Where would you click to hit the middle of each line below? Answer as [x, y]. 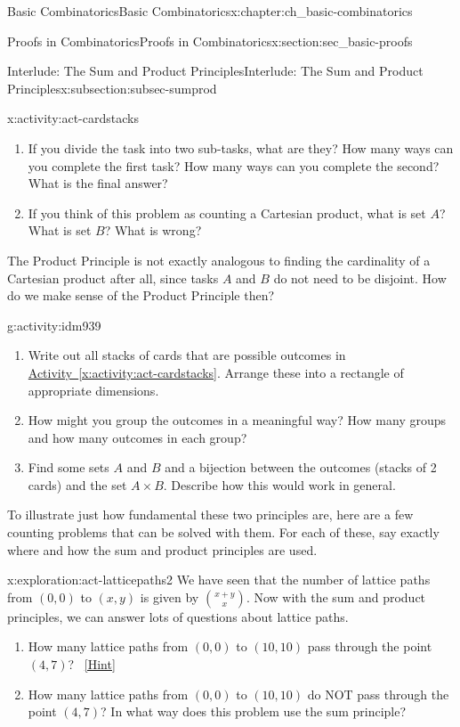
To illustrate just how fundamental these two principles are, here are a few [210, 515]
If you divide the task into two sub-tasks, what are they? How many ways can [241, 147]
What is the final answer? [98, 183]
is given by [169, 596]
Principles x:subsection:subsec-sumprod [112, 88]
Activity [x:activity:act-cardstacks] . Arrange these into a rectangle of [216, 372]
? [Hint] [92, 664]
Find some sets [69, 467]
